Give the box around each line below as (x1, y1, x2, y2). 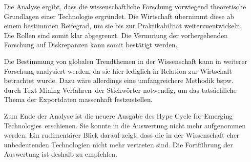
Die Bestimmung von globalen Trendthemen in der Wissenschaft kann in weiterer (4, 56, 248, 66)
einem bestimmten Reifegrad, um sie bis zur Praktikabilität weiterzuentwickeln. (4, 20, 242, 31)
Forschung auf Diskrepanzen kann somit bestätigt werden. (4, 40, 178, 50)
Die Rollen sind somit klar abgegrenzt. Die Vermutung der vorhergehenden (4, 30, 228, 40)
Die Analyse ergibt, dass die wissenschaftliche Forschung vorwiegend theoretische (4, 1, 246, 11)
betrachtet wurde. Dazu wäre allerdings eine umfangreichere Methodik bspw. (4, 75, 233, 85)
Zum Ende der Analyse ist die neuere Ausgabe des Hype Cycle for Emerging (4, 110, 233, 121)
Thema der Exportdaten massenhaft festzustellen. (4, 94, 153, 104)
